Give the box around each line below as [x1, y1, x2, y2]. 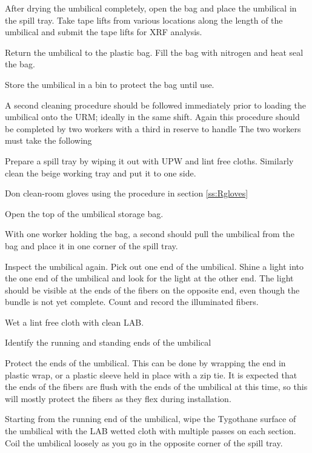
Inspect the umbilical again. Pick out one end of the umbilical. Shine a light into [5, 260, 304, 272]
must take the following [5, 134, 92, 147]
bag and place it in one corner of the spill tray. [5, 239, 178, 252]
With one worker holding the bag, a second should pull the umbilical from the [5, 227, 294, 240]
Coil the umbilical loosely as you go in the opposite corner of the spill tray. [5, 436, 283, 449]
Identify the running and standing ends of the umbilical [5, 336, 211, 349]
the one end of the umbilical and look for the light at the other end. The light [5, 272, 294, 284]
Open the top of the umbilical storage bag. [5, 207, 164, 220]
